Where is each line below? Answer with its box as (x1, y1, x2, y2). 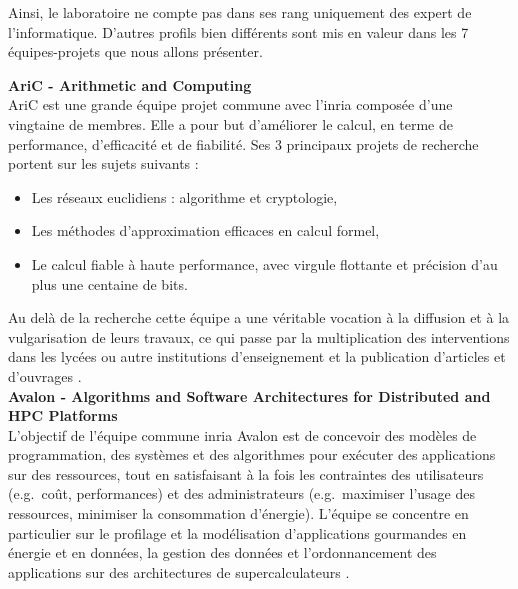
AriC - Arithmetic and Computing (8, 74, 252, 95)
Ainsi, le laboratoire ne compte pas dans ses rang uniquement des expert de (8, 2, 472, 22)
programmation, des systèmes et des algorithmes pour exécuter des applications (8, 444, 496, 465)
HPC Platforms (8, 405, 118, 426)
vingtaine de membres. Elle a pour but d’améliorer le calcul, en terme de (8, 113, 453, 134)
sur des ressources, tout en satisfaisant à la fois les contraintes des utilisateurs (8, 463, 484, 484)
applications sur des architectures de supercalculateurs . (8, 561, 350, 582)
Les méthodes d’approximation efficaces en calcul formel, (31, 220, 380, 241)
